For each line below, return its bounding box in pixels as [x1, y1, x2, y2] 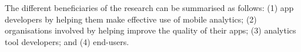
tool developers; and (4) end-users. [5, 35, 129, 47]
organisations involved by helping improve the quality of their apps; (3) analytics [5, 24, 296, 36]
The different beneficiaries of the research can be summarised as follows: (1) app [5, 2, 294, 13]
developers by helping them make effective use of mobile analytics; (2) [5, 13, 257, 25]
